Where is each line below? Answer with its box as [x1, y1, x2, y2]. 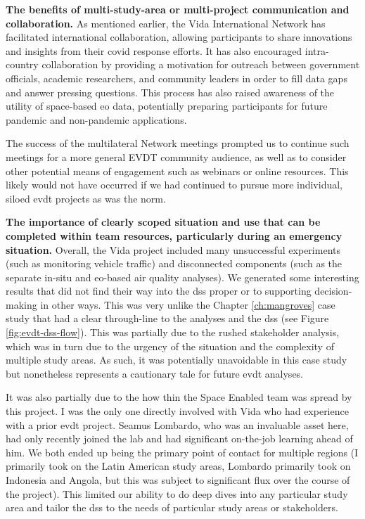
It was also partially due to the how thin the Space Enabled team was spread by [6, 390, 352, 404]
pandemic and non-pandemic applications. [6, 112, 187, 127]
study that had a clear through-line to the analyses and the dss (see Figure [6, 311, 329, 326]
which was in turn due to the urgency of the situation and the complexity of [6, 338, 334, 353]
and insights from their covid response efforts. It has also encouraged [6, 43, 302, 58]
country [6, 57, 39, 72]
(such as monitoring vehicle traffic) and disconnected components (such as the [6, 256, 342, 271]
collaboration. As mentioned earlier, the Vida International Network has [6, 15, 326, 30]
